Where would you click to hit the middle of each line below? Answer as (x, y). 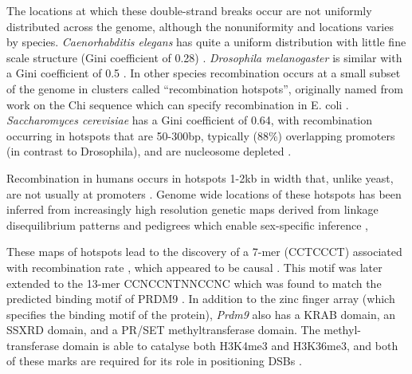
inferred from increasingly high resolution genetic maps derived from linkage (192, 209)
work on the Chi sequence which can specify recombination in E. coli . (178, 104)
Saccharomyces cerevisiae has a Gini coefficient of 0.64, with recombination (190, 120)
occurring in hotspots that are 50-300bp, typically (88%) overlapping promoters (201, 135)
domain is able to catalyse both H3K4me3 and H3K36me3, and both (230, 345)
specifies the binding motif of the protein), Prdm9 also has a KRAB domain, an (201, 314)
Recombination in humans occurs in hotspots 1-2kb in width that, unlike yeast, (200, 177)
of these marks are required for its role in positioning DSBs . (154, 361)
